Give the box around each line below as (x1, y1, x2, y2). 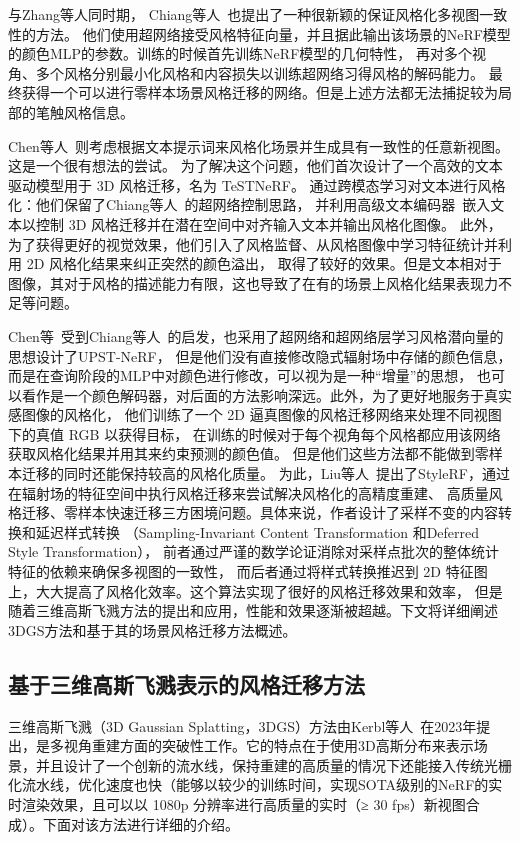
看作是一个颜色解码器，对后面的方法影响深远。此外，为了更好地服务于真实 (21, 384, 512, 405)
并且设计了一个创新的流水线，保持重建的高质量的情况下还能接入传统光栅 (35, 754, 512, 775)
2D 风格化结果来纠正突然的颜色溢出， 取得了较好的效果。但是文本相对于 (26, 253, 502, 274)
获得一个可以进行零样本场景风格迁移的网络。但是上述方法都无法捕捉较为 (21, 82, 498, 103)
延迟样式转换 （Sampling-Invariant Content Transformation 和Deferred (35, 521, 480, 542)
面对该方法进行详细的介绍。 (56, 813, 239, 834)
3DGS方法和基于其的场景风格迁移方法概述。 (8, 619, 297, 640)
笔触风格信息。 (35, 101, 134, 122)
